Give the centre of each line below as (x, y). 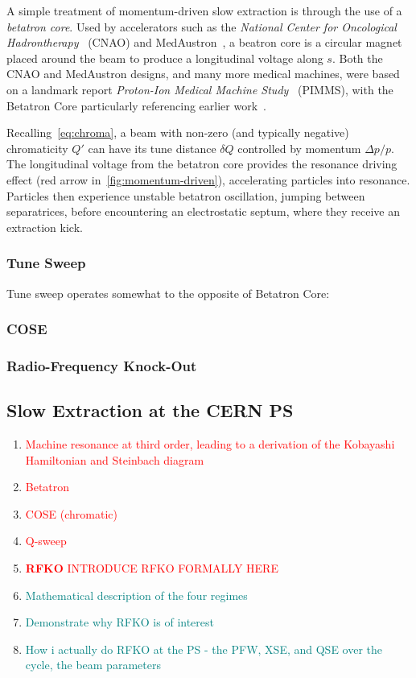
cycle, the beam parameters (93, 665)
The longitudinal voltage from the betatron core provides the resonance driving (202, 164)
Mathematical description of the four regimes (136, 595)
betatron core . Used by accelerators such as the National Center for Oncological (202, 26)
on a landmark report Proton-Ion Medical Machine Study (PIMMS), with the (200, 89)
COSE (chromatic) (71, 513)
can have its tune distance (152, 148)
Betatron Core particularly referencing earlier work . (136, 105)
